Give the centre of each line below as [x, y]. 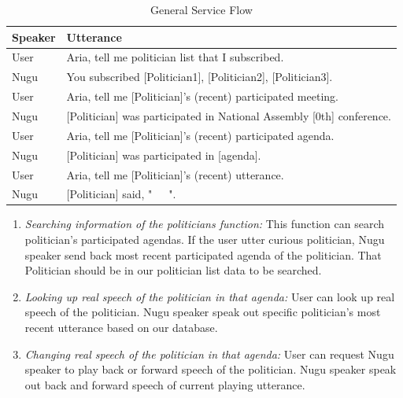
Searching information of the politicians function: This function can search [205, 224]
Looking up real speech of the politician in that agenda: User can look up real [210, 296]
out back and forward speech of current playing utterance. [165, 384]
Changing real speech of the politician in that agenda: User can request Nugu [209, 354]
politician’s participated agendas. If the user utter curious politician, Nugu [205, 240]
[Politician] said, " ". [121, 194]
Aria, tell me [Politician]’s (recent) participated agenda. [200, 135]
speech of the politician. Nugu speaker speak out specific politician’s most [203, 312]
